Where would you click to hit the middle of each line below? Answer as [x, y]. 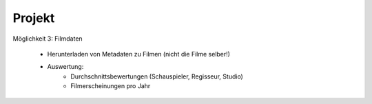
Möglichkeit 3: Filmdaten [48, 39]
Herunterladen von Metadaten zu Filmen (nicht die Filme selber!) [139, 54]
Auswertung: [65, 67]
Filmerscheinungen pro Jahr [111, 86]
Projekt [34, 18]
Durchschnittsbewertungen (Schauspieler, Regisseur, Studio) [157, 76]
